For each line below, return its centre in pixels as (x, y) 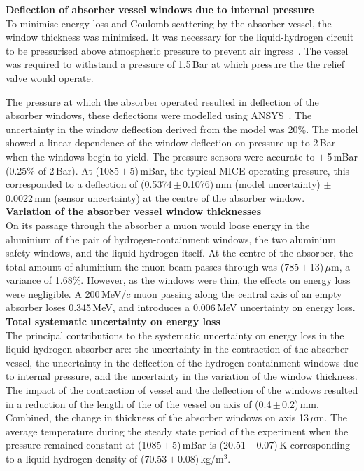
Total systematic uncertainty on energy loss (113, 321)
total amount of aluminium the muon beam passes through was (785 (153, 266)
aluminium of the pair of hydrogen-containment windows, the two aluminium (171, 239)
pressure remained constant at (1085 (84, 445)
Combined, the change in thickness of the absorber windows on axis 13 (157, 417)
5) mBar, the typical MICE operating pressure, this (240, 170)
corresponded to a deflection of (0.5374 (89, 184)
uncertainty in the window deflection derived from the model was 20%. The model (182, 129)
